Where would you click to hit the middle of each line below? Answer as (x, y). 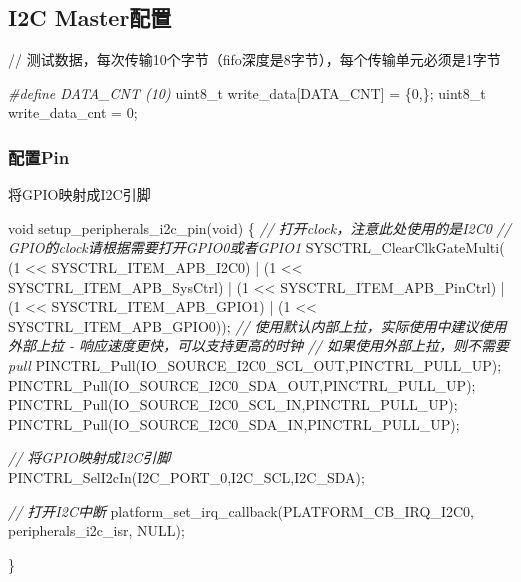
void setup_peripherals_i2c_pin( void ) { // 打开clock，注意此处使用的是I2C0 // (259, 227)
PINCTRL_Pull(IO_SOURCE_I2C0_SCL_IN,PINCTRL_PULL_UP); (233, 404)
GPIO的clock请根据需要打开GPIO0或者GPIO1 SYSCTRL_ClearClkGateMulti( (256, 247)
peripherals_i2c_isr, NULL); (96, 530)
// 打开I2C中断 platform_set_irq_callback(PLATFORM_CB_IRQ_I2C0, (241, 510)
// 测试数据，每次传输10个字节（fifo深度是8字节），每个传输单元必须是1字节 (254, 59)
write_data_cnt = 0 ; (73, 112)
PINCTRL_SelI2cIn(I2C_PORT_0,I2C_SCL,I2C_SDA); (186, 476)
